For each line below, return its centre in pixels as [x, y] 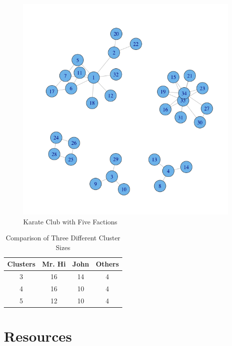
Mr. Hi [54, 264]
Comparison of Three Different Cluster [63, 238]
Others [107, 264]
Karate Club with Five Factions [70, 221]
